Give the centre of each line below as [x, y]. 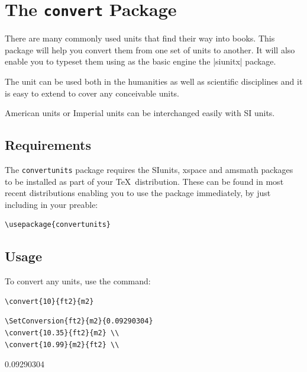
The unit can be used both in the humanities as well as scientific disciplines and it [154, 81]
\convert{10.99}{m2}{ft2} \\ [62, 344]
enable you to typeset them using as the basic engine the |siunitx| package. [140, 61]
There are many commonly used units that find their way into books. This [140, 38]
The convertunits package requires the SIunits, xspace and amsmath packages [149, 170]
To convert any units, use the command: [78, 281]
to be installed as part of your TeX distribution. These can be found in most [144, 181]
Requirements [48, 145]
